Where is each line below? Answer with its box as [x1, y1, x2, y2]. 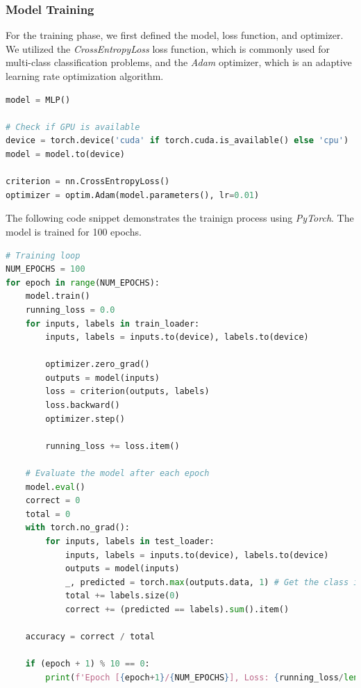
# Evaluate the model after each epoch [25, 468, 210, 479]
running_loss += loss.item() [45, 441, 180, 451]
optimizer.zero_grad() [45, 359, 150, 370]
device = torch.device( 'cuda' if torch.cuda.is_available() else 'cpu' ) [6, 136, 349, 146]
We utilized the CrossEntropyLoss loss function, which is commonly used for [6, 41, 330, 56]
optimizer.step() [45, 413, 125, 424]
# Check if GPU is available [6, 122, 140, 132]
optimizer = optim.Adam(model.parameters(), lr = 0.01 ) [6, 190, 260, 200]
